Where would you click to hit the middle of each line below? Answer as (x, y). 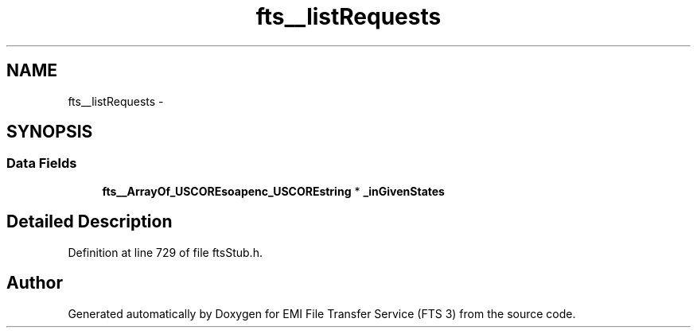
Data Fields (42, 163)
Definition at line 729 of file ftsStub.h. (165, 252)
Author (35, 283)
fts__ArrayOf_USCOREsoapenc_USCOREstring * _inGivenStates (273, 191)
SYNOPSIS (50, 132)
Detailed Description (90, 222)
